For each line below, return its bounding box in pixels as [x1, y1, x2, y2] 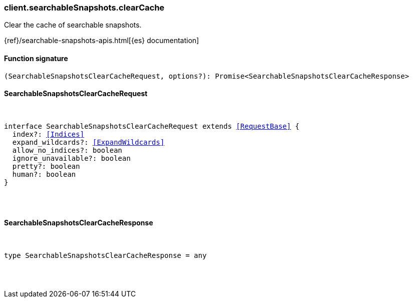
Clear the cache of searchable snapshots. [4, 21, 142, 30]
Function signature [4, 54, 68, 63]
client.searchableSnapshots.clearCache [4, 3, 165, 13]
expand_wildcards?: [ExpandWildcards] [12, 138, 165, 146]
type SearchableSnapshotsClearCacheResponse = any [4, 251, 207, 260]
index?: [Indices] [12, 130, 85, 138]
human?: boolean [12, 170, 76, 178]
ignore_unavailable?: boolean [12, 154, 131, 162]
